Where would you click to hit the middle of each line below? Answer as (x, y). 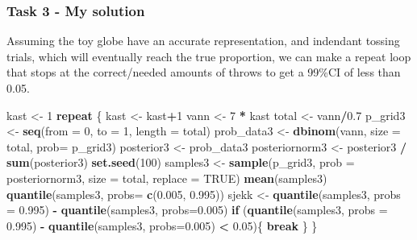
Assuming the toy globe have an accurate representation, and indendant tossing (203, 41)
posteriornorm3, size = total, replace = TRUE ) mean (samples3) (167, 178)
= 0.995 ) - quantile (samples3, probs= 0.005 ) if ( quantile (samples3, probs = (197, 210)
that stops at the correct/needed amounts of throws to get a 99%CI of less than (204, 72)
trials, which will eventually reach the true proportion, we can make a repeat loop (209, 56)
